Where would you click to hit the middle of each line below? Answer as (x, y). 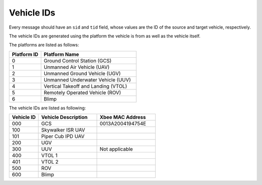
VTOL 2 (50, 162)
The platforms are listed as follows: (44, 45)
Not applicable (116, 149)
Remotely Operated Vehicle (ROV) (82, 92)
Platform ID (25, 54)
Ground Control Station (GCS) (78, 61)
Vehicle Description (65, 118)
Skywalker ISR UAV (63, 130)
